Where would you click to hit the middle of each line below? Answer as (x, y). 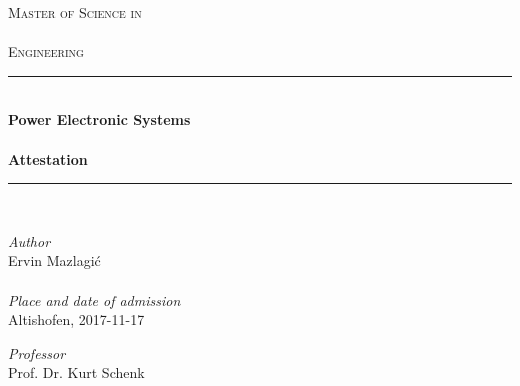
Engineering (46, 51)
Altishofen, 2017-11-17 (76, 319)
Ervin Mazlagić (54, 260)
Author (29, 240)
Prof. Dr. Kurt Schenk (76, 372)
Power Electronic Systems (99, 119)
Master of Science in (75, 12)
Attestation (48, 158)
